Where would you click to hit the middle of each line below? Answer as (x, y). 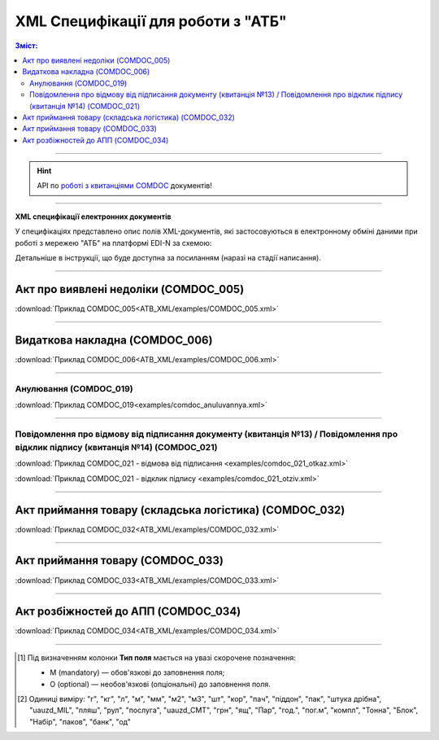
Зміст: (26, 46)
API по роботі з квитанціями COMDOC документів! (125, 186)
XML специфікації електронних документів (93, 217)
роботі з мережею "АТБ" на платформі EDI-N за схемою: (113, 243)
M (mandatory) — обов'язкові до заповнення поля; (137, 672)
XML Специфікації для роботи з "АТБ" (151, 21)
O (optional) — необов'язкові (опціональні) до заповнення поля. (161, 684)
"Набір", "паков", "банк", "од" (80, 721)
